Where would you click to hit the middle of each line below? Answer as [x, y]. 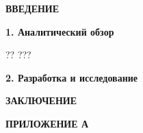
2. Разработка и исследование [72, 77]
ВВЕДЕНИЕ [32, 8]
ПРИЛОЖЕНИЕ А [47, 123]
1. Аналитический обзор [60, 31]
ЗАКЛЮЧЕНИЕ [41, 100]
